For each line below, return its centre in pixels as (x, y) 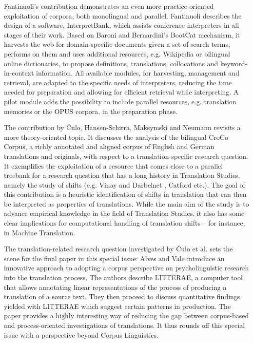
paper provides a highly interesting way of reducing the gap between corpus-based (126, 315)
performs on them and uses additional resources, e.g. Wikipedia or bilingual (117, 53)
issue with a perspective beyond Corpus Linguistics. (81, 334)
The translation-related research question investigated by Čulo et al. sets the (118, 249)
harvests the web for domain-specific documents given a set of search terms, (117, 44)
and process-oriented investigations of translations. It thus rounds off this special (125, 325)
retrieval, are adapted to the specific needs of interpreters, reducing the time (118, 82)
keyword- (234, 63)
